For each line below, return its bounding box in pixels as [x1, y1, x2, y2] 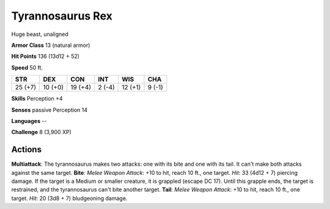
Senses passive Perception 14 [11, 106, 88, 113]
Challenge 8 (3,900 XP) [11, 129, 71, 136]
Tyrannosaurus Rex [11, 9, 113, 23]
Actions [11, 144, 42, 155]
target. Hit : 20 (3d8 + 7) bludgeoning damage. [11, 194, 128, 202]
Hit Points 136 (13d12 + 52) [11, 52, 79, 60]
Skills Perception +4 [11, 95, 64, 102]
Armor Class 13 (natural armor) [11, 41, 90, 49]
